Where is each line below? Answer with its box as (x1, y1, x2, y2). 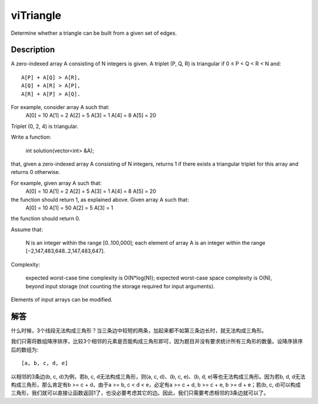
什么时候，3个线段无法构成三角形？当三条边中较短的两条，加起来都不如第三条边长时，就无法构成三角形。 (11, 327, 267, 334)
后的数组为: (11, 346, 39, 353)
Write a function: (11, 133, 51, 141)
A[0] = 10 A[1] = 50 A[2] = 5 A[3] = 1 (25, 204, 114, 211)
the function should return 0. (11, 215, 81, 222)
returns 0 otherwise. (11, 169, 61, 176)
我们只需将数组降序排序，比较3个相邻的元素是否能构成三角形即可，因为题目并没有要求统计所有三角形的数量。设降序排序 (11, 338, 303, 345)
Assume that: (11, 226, 44, 233)
